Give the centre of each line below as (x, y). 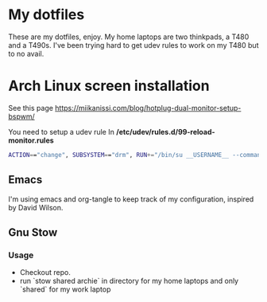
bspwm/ (22, 116)
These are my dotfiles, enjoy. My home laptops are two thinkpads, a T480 (129, 37)
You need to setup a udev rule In (62, 131)
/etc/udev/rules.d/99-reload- (166, 131)
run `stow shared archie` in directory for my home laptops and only (129, 281)
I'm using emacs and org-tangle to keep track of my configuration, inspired (131, 199)
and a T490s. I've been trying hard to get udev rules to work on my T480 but (133, 45)
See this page (31, 108)
